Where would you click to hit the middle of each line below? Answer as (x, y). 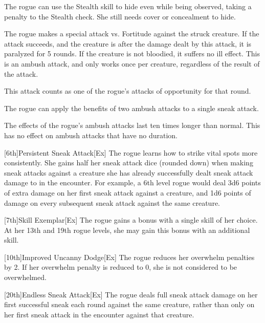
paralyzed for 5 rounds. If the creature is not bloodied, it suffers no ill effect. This (132, 53)
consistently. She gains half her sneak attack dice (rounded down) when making (129, 163)
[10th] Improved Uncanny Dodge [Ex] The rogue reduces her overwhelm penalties (129, 257)
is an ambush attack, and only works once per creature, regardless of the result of (132, 63)
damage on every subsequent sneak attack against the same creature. (112, 202)
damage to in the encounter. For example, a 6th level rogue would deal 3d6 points (132, 182)
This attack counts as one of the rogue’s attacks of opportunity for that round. (128, 91)
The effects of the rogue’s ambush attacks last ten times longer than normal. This (132, 125)
